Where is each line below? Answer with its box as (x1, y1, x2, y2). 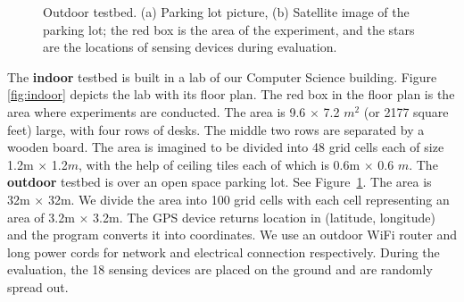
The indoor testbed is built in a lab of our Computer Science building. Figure (7, 67, 437, 86)
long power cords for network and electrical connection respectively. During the (7, 242, 440, 261)
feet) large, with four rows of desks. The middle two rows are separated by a (7, 120, 425, 138)
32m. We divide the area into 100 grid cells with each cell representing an (47, 189, 450, 208)
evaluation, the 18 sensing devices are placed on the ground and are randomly (7, 260, 433, 279)
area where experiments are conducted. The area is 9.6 (7, 102, 306, 121)
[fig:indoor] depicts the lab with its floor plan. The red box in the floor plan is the (7, 85, 455, 104)
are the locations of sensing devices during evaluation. (43, 38, 337, 56)
